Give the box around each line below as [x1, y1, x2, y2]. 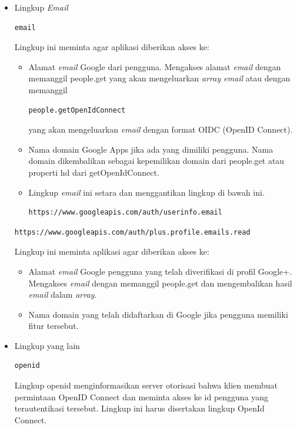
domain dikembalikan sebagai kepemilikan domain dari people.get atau [28, 154, 285, 167]
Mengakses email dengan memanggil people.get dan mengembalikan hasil [28, 276, 292, 289]
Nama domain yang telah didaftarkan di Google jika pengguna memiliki [28, 308, 288, 320]
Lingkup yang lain [14, 339, 80, 351]
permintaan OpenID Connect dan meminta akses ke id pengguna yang [14, 390, 269, 403]
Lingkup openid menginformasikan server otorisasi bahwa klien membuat [14, 379, 278, 391]
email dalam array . [28, 288, 97, 301]
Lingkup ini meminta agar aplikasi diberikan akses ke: [14, 41, 209, 53]
